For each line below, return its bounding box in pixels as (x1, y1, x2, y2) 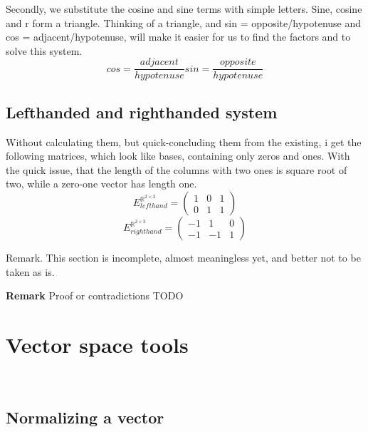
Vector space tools (6, 329, 189, 359)
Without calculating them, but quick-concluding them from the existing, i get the (6, 134, 362, 149)
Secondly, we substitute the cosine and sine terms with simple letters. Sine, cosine (6, 1, 362, 16)
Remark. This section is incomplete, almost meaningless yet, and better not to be (6, 250, 361, 265)
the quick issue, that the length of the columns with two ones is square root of (6, 162, 347, 177)
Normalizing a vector (6, 406, 164, 428)
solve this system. (6, 43, 83, 58)
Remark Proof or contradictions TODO (6, 288, 184, 303)
